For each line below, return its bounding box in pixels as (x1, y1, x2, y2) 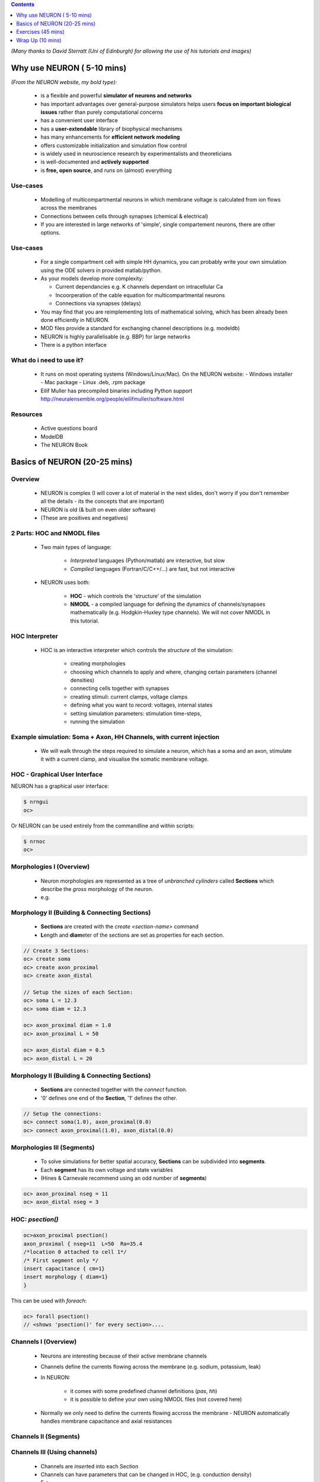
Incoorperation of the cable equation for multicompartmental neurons (55, 291, 225, 299)
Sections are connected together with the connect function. (40, 1086, 188, 1093)
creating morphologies (70, 660, 126, 667)
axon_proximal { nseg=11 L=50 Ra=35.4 (23, 1240, 142, 1247)
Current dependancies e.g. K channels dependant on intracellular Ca (55, 283, 223, 290)
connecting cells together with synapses (70, 685, 169, 692)
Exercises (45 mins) (16, 28, 65, 36)
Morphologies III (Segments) (11, 1143, 95, 1151)
